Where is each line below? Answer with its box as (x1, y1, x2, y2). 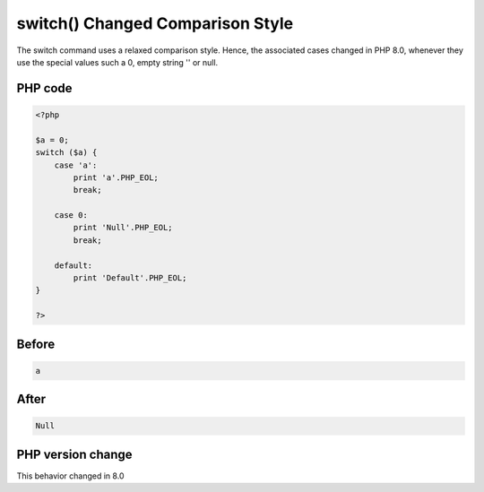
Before (16, 336, 56, 351)
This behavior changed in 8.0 (16, 470, 125, 481)
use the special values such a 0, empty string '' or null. (16, 56, 219, 67)
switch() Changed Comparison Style (16, 13, 294, 33)
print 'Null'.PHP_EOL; (73, 222, 174, 233)
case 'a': (54, 160, 98, 170)
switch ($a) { (35, 148, 98, 158)
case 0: (54, 211, 89, 220)
